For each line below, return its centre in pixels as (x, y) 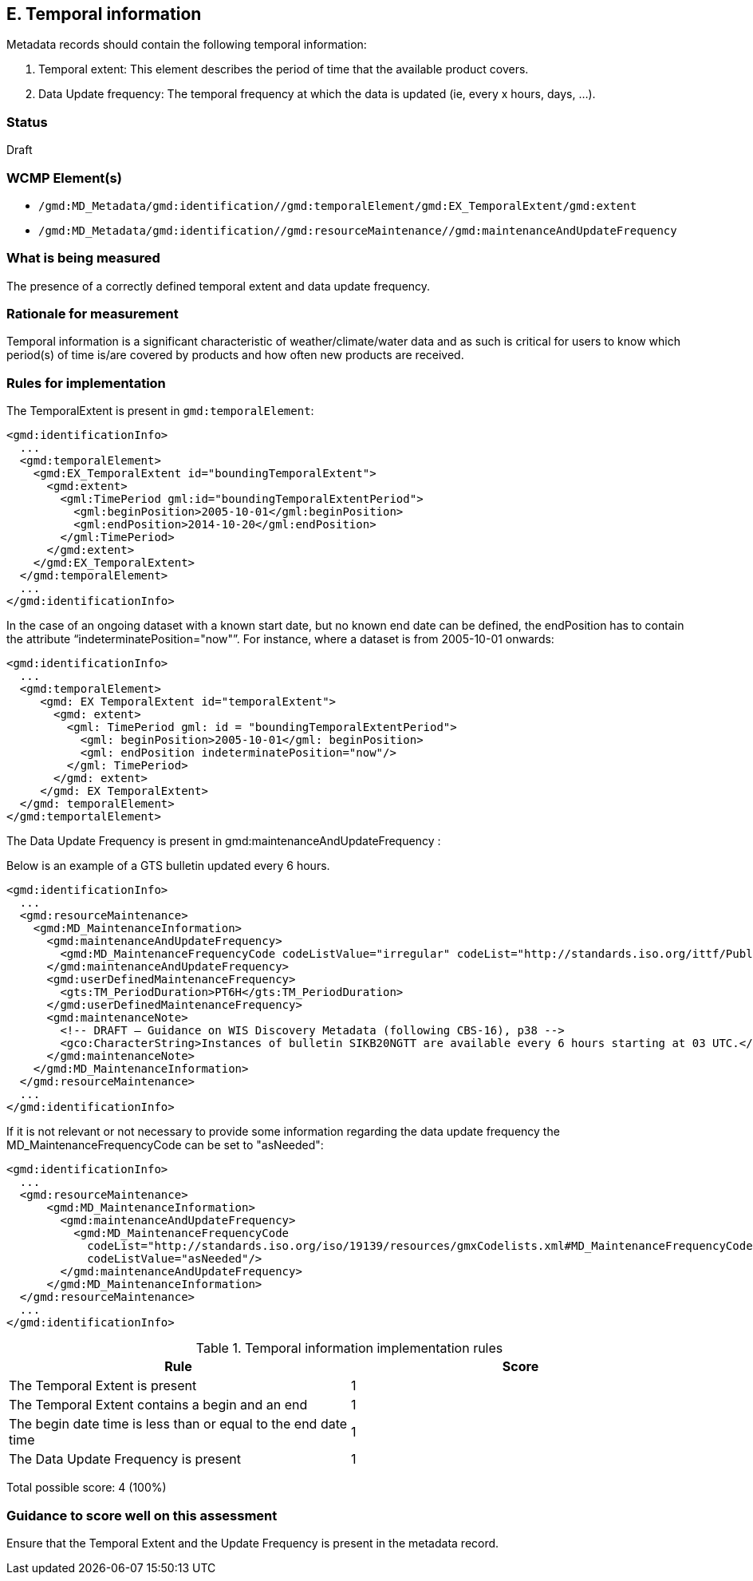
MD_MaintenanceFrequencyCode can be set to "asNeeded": (165, 1145)
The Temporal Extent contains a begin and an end (158, 1405)
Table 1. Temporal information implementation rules (349, 1348)
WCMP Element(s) (64, 178)
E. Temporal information (104, 14)
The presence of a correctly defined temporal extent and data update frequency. (219, 286)
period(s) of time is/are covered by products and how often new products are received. (235, 355)
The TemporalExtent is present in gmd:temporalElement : (160, 411)
